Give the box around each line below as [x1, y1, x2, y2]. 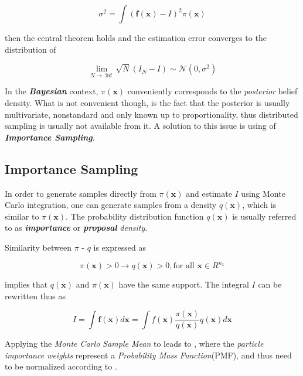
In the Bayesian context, [5, 85, 98, 97]
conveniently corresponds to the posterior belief [127, 85, 298, 97]
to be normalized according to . [5, 360, 117, 372]
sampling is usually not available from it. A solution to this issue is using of [5, 119, 276, 132]
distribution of [5, 43, 56, 55]
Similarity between [5, 241, 72, 253]
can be [258, 278, 282, 290]
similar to [5, 210, 39, 222]
